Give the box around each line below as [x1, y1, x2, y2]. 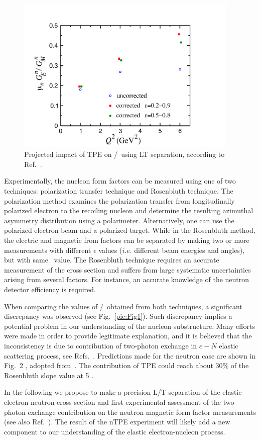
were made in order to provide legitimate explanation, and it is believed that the [4, 330, 252, 341]
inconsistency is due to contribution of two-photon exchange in [4, 340, 197, 350]
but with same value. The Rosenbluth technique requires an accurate [4, 254, 219, 265]
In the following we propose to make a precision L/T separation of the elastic [4, 387, 242, 397]
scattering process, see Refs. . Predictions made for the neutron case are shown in [4, 350, 256, 361]
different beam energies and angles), [134, 244, 245, 255]
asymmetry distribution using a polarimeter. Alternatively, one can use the [4, 215, 234, 225]
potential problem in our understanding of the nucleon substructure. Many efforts [4, 320, 255, 331]
